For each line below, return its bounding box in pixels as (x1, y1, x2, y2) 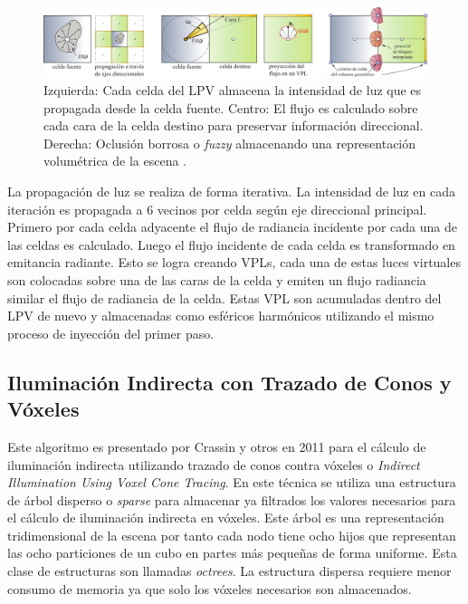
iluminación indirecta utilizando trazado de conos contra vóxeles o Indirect (7, 455, 420, 474)
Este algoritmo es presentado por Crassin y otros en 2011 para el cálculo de (7, 436, 426, 455)
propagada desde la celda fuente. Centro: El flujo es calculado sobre (43, 98, 418, 117)
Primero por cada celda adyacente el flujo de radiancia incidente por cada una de (7, 217, 458, 236)
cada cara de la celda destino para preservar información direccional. (43, 116, 424, 135)
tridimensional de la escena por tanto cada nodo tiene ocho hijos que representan (7, 525, 456, 544)
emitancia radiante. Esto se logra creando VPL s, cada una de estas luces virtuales (7, 253, 461, 272)
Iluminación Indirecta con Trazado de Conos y (7, 368, 452, 396)
